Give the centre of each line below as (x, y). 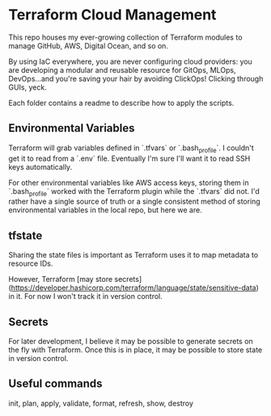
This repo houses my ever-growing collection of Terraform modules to (125, 37)
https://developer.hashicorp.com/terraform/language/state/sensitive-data (133, 288)
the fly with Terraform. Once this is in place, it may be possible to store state (135, 350)
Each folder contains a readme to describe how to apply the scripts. (121, 103)
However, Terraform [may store (61, 279)
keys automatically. (40, 166)
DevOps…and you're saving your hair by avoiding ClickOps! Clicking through (136, 78)
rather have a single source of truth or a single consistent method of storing (134, 202)
